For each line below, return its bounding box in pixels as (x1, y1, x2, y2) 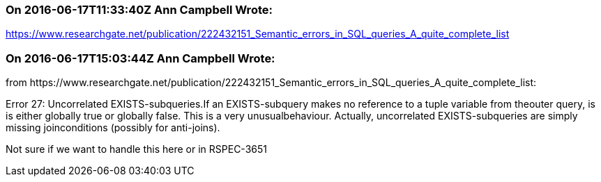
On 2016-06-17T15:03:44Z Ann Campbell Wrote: (6, 51, 275, 65)
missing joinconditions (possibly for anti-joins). (6, 122, 220, 134)
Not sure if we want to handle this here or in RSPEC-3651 (6, 143, 267, 156)
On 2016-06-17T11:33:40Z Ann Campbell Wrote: (6, 3, 273, 17)
